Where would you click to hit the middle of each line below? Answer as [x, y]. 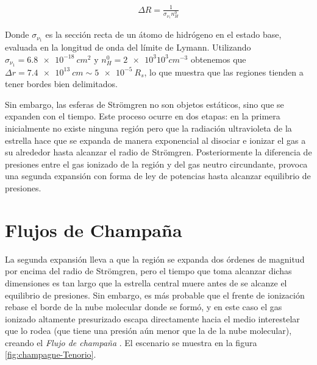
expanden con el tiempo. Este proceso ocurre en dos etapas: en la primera [143, 116]
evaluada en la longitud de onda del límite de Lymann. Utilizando [128, 47]
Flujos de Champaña [94, 229]
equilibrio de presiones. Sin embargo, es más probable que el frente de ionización [155, 295]
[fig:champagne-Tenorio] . [51, 354]
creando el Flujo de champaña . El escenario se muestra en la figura [131, 342]
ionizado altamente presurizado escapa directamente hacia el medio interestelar [152, 318]
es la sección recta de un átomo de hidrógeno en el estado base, [163, 34]
